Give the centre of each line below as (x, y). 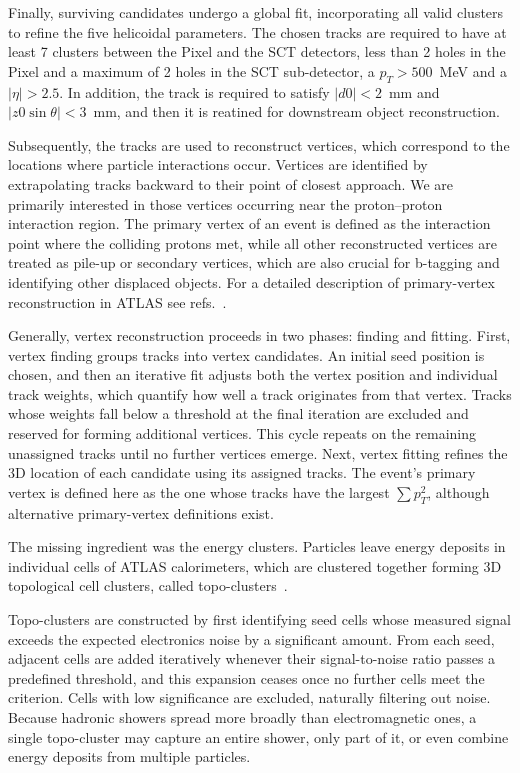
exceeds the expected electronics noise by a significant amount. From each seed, (251, 638)
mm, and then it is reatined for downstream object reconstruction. (296, 111)
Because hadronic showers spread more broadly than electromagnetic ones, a (242, 717)
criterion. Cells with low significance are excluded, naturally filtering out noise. (249, 697)
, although (458, 491)
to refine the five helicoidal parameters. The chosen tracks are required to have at (257, 31)
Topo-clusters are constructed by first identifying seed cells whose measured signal (259, 619)
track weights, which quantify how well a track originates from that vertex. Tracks (260, 393)
